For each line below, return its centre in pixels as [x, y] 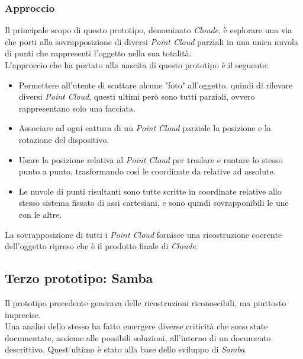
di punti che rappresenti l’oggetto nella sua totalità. [98, 53]
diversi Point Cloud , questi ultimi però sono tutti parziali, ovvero [137, 96]
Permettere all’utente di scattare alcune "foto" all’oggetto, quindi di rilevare [156, 85]
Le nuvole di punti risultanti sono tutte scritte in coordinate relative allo [150, 191]
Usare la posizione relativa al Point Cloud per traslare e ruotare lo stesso [151, 159]
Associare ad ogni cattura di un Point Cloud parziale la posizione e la [145, 128]
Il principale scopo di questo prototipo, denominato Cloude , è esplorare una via [149, 30]
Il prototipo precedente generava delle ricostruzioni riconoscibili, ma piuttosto [146, 302]
